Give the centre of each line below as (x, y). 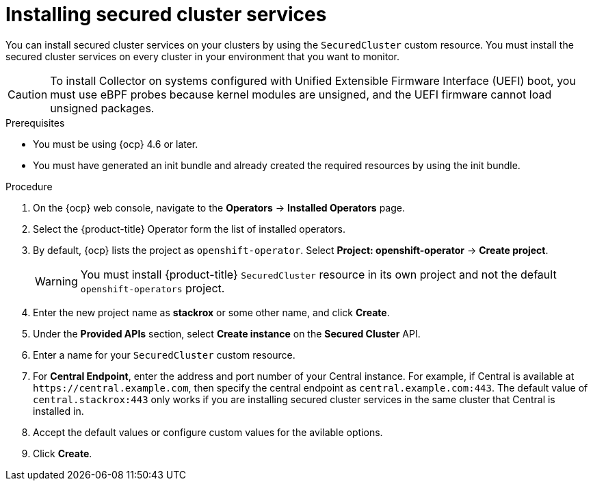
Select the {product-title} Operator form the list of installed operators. (189, 229)
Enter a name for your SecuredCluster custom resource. (164, 355)
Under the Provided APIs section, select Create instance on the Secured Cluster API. (227, 333)
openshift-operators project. (153, 288)
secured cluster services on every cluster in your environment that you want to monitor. (203, 56)
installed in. (58, 411)
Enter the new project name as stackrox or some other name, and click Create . (211, 312)
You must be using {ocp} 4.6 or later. (116, 144)
